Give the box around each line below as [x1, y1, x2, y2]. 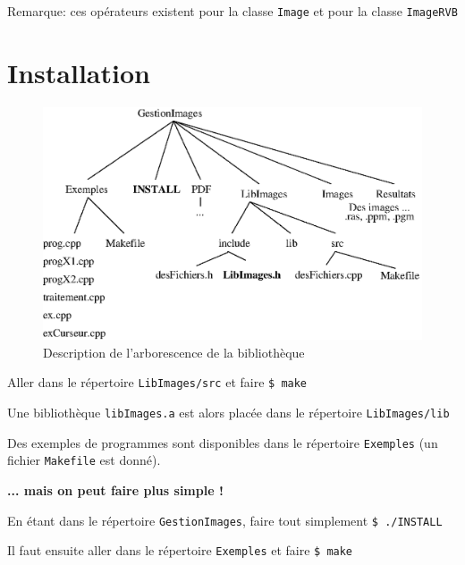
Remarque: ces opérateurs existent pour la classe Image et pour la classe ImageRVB [7, 2, 458, 20]
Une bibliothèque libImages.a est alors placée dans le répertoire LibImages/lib [7, 403, 450, 422]
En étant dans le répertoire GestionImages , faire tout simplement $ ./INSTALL [7, 510, 443, 529]
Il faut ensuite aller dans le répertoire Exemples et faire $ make [7, 541, 353, 560]
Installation [7, 54, 150, 90]
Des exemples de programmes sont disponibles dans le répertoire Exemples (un [7, 433, 438, 451]
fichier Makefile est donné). [7, 451, 161, 469]
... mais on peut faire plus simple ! [7, 481, 224, 500]
